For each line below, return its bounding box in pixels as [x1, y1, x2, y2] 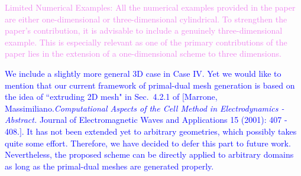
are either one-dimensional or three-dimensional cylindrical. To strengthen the [5, 12, 287, 25]
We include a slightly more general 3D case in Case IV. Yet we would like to [5, 67, 281, 79]
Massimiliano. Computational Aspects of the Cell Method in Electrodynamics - [5, 102, 284, 114]
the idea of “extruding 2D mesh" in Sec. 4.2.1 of [5, 90, 180, 103]
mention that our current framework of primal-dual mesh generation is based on [5, 79, 295, 91]
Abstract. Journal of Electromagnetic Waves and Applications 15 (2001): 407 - [5, 113, 287, 126]
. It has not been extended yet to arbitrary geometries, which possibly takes [21, 125, 297, 137]
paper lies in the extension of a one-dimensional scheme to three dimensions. [5, 47, 281, 60]
